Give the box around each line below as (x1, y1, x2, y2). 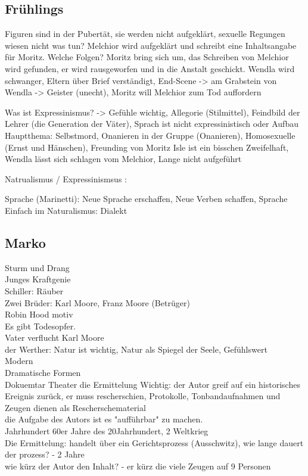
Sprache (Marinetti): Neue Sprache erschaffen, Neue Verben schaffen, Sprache (5, 192, 288, 205)
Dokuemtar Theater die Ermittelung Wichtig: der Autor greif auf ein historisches (5, 378, 300, 390)
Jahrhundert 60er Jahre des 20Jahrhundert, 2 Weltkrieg (5, 425, 209, 437)
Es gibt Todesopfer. (5, 319, 76, 332)
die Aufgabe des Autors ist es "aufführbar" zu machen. (5, 413, 203, 425)
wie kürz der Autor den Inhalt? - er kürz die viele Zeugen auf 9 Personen (5, 459, 271, 472)
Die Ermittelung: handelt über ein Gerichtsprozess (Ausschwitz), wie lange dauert (5, 436, 304, 449)
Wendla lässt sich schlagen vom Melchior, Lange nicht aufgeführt (5, 153, 242, 165)
